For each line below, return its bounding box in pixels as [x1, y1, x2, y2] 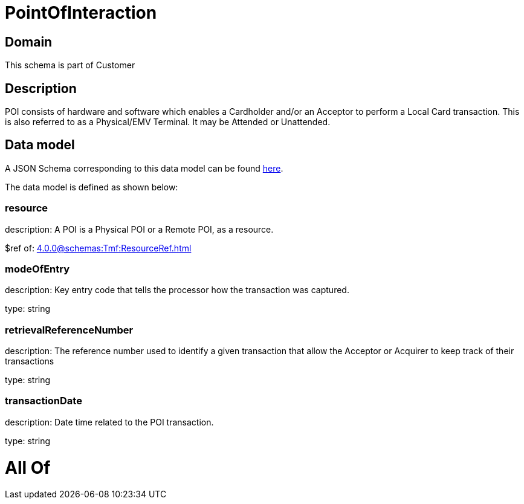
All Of [5, 457, 51, 478]
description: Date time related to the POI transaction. [5, 416, 214, 427]
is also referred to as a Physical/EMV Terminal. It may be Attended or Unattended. [5, 117, 331, 128]
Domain [5, 34, 53, 50]
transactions [5, 356, 54, 367]
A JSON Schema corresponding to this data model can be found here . [5, 163, 283, 173]
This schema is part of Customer [5, 60, 135, 71]
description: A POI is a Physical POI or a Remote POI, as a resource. [5, 224, 274, 234]
